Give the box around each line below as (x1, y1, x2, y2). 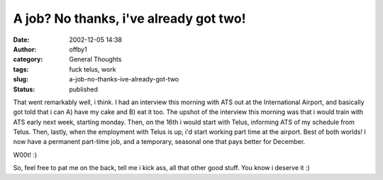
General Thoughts (69, 55, 122, 64)
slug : (13, 75, 28, 84)
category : (13, 55, 43, 64)
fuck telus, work (69, 64, 116, 74)
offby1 (69, 45, 88, 53)
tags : (13, 64, 29, 74)
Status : (13, 85, 35, 94)
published (69, 85, 99, 94)
